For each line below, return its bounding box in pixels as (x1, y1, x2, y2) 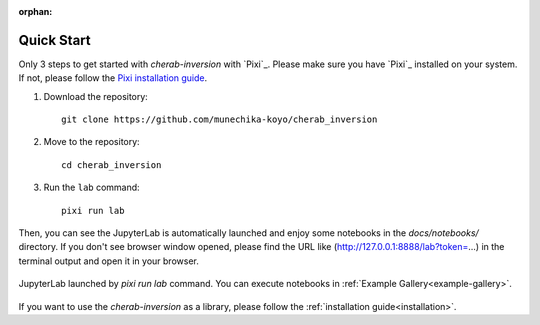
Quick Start (18, 31, 91, 49)
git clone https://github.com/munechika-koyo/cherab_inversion (61, 114, 378, 125)
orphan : (18, 6, 53, 17)
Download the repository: (43, 90, 149, 102)
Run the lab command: (43, 181, 140, 194)
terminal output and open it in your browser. (18, 255, 199, 267)
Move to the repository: (43, 136, 140, 148)
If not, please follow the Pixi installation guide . (18, 72, 208, 84)
